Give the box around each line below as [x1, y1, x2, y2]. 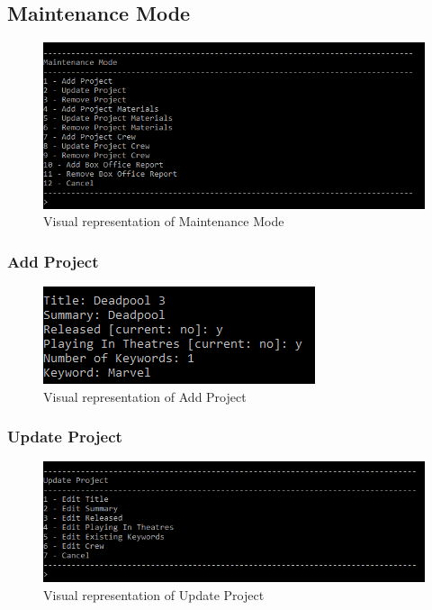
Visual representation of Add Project [43, 387, 247, 405]
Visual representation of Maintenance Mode [43, 212, 284, 231]
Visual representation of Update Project [43, 585, 265, 604]
